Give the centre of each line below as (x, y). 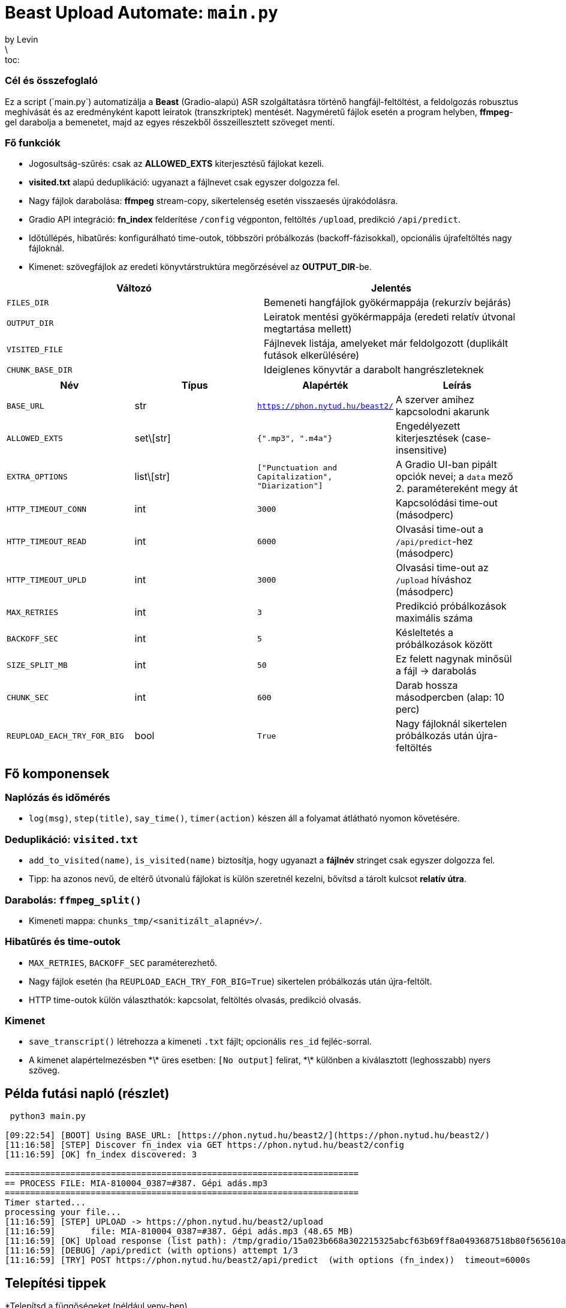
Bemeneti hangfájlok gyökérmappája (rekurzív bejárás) (388, 303)
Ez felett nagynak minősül (454, 659)
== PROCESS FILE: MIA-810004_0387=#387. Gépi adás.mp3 (136, 1183)
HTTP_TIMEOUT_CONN (47, 509)
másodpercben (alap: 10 (450, 697)
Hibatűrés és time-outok (63, 942)
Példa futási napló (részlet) (87, 1093)
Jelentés (391, 288)
